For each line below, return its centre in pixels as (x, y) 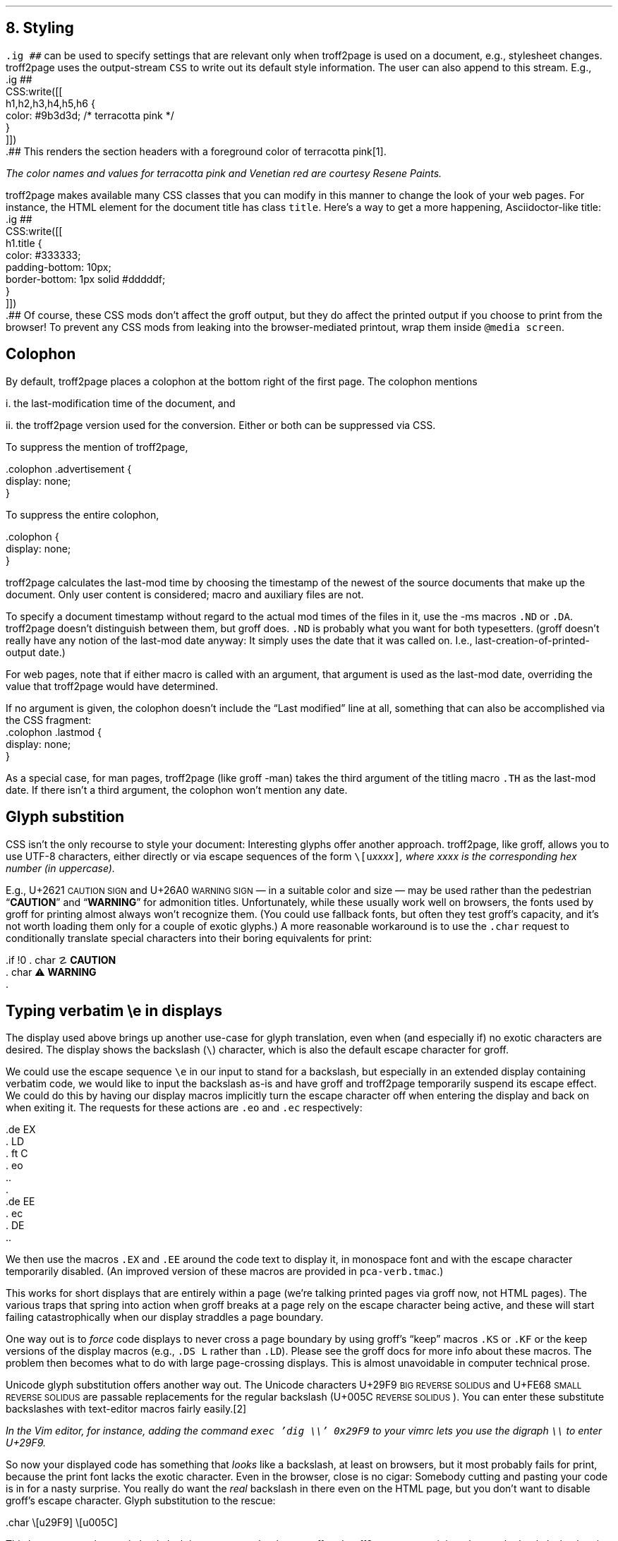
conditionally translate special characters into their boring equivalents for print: (189, 938)
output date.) (36, 652)
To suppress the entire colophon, (83, 514)
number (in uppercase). (60, 868)
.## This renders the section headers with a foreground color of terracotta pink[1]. (196, 151)
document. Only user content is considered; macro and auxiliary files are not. (185, 594)
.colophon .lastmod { (54, 732)
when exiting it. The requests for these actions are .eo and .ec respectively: (184, 1108)
